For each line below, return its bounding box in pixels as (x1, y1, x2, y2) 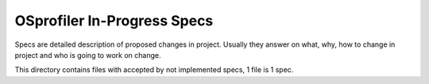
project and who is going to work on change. (14, 50, 161, 59)
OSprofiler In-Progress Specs (14, 12, 214, 29)
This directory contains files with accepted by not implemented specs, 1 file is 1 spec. (14, 65, 294, 74)
